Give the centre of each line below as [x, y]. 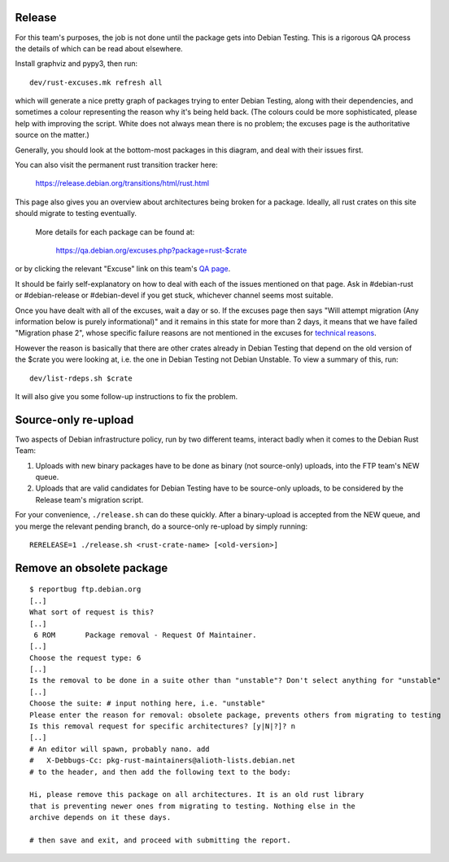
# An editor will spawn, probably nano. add [120, 749]
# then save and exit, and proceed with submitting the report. [161, 840]
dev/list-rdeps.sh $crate [81, 378]
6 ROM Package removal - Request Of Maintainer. [145, 635]
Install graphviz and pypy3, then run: [76, 64]
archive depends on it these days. [100, 818]
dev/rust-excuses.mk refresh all [96, 82]
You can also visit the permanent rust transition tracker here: [117, 165]
